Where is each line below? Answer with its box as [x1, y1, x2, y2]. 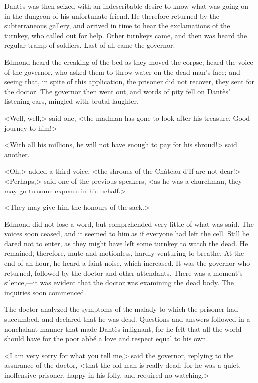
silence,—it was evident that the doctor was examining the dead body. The [4, 277, 234, 288]
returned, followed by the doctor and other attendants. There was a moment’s [4, 267, 243, 278]
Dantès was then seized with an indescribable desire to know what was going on [4, 1, 249, 11]
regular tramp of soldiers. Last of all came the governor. [4, 40, 175, 50]
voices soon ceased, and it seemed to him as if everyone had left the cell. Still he [4, 228, 249, 239]
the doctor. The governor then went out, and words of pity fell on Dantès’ [4, 86, 230, 96]
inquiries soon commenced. [4, 287, 86, 297]
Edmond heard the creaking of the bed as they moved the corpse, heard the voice [4, 56, 253, 67]
